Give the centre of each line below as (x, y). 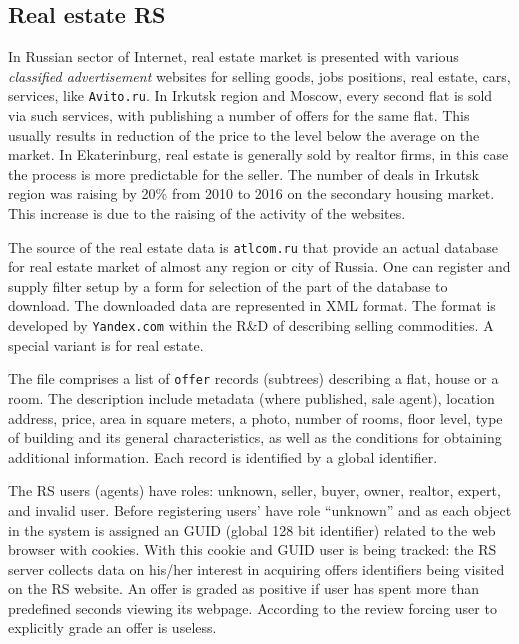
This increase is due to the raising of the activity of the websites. (207, 213)
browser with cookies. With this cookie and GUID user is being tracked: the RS (252, 549)
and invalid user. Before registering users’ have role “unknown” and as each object (260, 509)
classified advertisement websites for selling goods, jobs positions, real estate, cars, (259, 75)
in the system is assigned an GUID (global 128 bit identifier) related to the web (252, 529)
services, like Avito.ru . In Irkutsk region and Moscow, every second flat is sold (250, 95)
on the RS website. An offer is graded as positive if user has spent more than (244, 588)
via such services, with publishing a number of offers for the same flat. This (239, 115)
